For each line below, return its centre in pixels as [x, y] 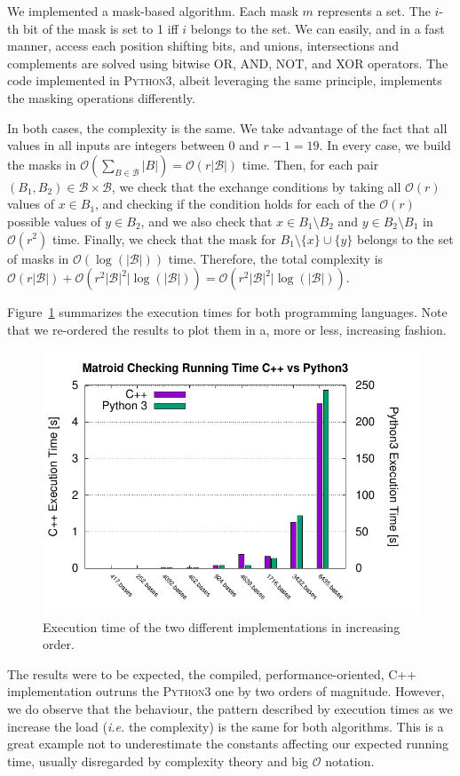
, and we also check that [206, 221]
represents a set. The [374, 11]
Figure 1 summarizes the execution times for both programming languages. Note [227, 312]
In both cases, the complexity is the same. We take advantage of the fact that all [227, 127]
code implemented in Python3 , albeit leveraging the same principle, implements [225, 80]
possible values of [54, 221]
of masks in [38, 258]
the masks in [42, 164]
